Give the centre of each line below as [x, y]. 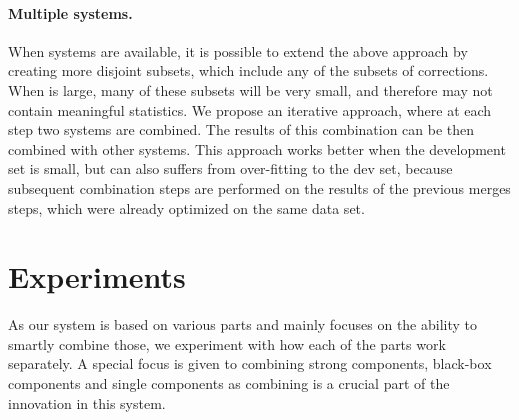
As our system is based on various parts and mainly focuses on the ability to [243, 324]
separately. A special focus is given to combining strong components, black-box [250, 363]
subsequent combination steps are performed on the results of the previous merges [259, 187]
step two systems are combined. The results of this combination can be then [241, 129]
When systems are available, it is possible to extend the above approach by [238, 50]
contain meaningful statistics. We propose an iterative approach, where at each [250, 109]
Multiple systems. [70, 12]
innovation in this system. [87, 402]
